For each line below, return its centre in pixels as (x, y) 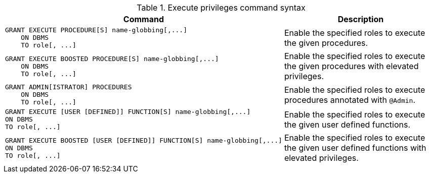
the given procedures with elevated (351, 66)
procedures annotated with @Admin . (350, 100)
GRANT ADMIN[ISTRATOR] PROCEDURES (69, 87)
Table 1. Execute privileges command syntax (221, 8)
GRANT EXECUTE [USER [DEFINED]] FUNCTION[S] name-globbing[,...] (128, 112)
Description (361, 19)
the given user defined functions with (355, 148)
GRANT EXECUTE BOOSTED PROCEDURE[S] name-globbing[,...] (112, 58)
